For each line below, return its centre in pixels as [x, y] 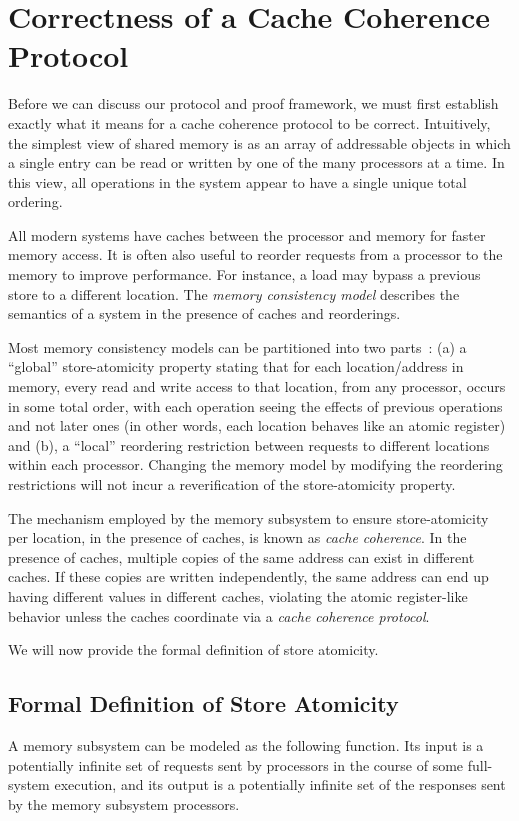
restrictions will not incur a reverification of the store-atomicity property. [232, 484]
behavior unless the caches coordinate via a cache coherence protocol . [219, 615]
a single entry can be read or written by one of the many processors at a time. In [256, 162]
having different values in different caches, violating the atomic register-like [238, 595]
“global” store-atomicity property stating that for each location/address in [236, 366]
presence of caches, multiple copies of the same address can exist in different [241, 556]
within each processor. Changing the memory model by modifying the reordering [255, 464]
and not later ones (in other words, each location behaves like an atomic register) [257, 425]
